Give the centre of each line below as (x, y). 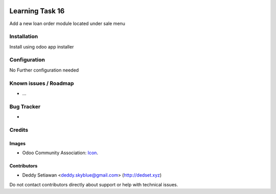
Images (17, 143)
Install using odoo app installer (42, 46)
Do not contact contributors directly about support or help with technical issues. (94, 184)
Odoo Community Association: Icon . (60, 153)
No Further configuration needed (44, 70)
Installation (24, 37)
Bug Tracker (25, 106)
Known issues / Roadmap (42, 83)
